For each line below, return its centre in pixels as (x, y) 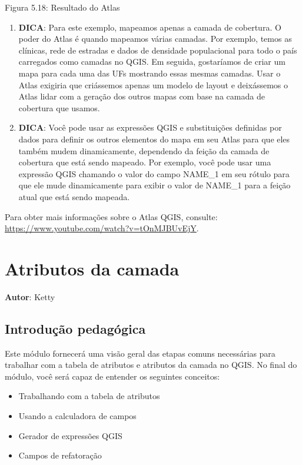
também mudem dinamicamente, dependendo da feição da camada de (144, 150)
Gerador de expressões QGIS (70, 435)
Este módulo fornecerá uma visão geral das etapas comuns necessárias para (140, 353)
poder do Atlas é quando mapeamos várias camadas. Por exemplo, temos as (155, 39)
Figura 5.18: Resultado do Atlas (62, 7)
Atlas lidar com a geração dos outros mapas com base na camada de (142, 96)
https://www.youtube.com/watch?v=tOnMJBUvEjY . (102, 228)
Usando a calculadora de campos (77, 415)
